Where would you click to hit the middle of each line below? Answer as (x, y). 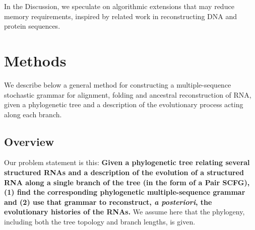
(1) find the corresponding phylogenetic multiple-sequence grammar (125, 192)
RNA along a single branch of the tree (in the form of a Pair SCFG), (127, 182)
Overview (29, 141)
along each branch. (33, 114)
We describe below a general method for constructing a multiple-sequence (118, 84)
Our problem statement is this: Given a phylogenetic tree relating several (127, 162)
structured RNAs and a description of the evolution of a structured (124, 172)
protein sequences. (32, 26)
